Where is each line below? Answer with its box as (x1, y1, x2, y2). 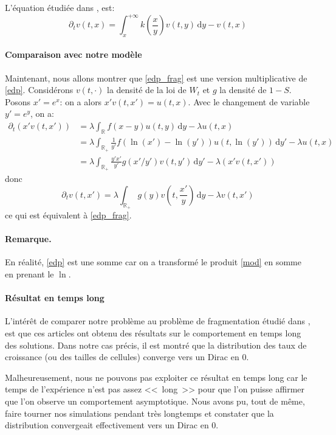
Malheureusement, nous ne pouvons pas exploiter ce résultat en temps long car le (5, 371, 307, 383)
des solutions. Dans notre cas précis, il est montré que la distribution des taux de (5, 338, 307, 351)
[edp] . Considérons (5, 83, 74, 96)
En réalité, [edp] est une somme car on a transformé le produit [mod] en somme (5, 256, 301, 268)
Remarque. (5, 232, 52, 245)
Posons (5, 95, 30, 108)
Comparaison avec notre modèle (5, 48, 142, 61)
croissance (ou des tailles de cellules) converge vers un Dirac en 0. (5, 350, 249, 363)
